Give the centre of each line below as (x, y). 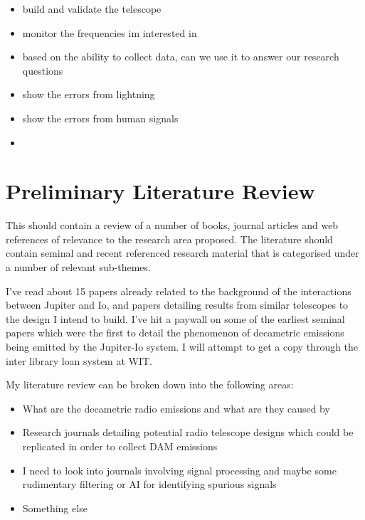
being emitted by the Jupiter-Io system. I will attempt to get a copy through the (182, 347)
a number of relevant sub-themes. (78, 267)
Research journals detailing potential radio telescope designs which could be (188, 432)
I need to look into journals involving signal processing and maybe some (179, 470)
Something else (55, 508)
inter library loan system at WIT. (79, 360)
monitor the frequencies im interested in (110, 32)
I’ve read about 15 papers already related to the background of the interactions (179, 291)
